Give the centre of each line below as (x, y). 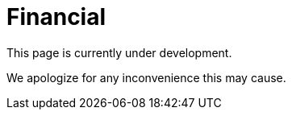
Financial (56, 17)
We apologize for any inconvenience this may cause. (146, 77)
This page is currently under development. (119, 52)
